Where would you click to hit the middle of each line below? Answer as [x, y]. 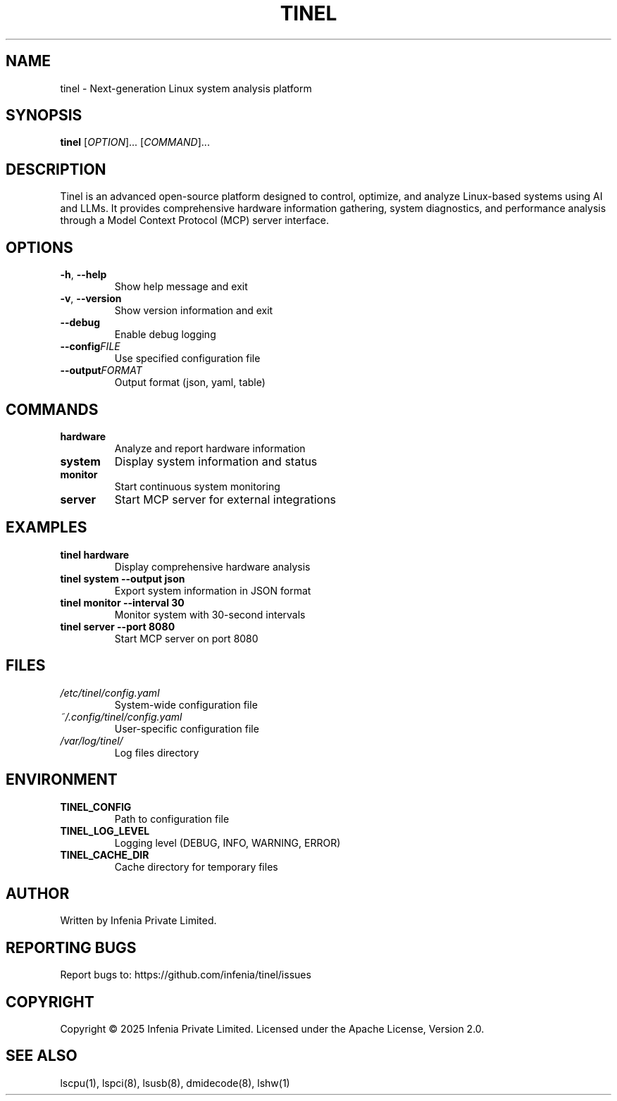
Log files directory [157, 752]
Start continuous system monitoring [197, 486]
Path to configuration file [172, 819]
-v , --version [91, 299]
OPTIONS [39, 247]
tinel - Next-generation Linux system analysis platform [186, 88]
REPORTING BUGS [71, 947]
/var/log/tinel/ [92, 740]
